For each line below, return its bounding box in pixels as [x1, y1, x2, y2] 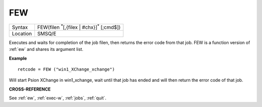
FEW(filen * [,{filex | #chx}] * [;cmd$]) [37, 23, 121, 31]
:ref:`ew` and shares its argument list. [9, 46, 83, 52]
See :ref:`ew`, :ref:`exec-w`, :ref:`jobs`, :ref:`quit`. [9, 95, 107, 101]
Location [12, 30, 32, 37]
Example [9, 55, 27, 61]
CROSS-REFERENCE [9, 86, 51, 92]
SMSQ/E [37, 30, 57, 37]
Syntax [12, 24, 28, 31]
